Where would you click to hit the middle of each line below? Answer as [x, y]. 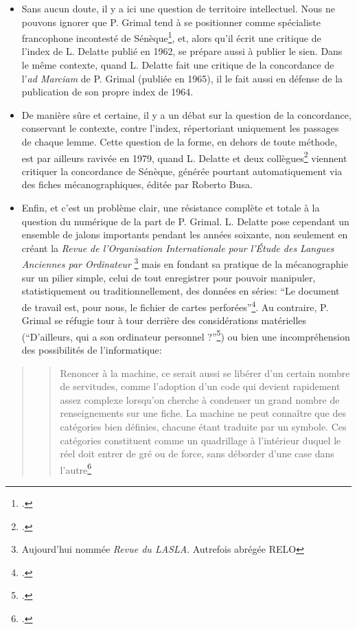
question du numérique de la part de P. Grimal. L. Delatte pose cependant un [185, 221]
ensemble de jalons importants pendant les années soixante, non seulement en [185, 235]
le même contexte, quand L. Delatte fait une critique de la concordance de [178, 65]
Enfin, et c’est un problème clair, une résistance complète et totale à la [171, 208]
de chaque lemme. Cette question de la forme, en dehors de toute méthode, [180, 141]
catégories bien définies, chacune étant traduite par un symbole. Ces [203, 426]
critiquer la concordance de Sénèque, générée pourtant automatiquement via [182, 171]
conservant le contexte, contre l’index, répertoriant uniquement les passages [180, 128]
